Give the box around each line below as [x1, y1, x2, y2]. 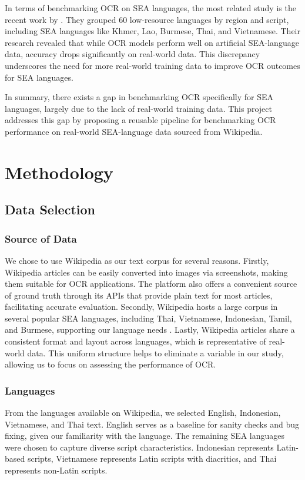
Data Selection [5, 200, 95, 219]
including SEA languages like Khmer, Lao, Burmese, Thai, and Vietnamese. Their [5, 25, 300, 37]
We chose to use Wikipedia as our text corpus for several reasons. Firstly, [5, 254, 269, 266]
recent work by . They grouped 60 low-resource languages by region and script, [5, 13, 289, 25]
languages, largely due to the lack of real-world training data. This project [5, 102, 272, 114]
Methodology [5, 160, 113, 184]
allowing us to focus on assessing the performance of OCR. [5, 358, 216, 370]
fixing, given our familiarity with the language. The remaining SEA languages [5, 429, 285, 442]
